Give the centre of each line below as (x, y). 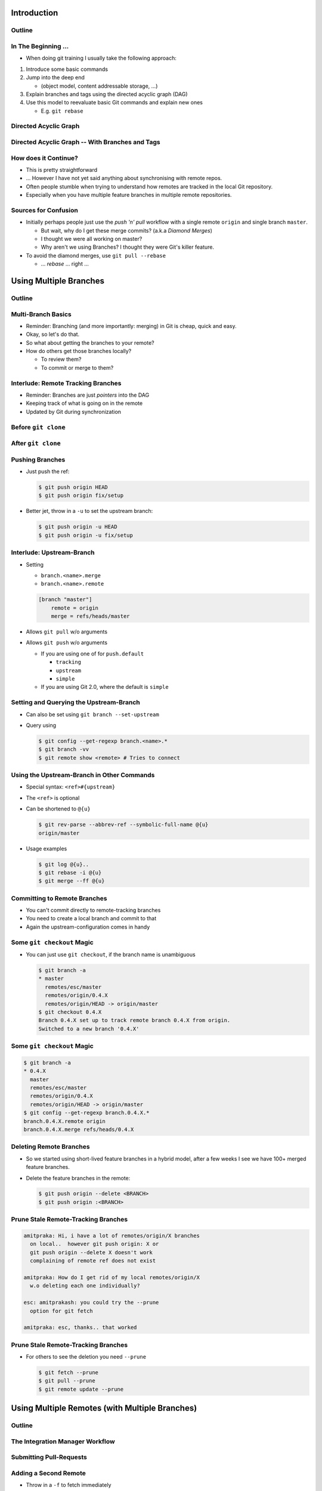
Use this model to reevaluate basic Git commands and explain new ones (114, 103)
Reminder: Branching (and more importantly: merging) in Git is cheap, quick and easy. (131, 326)
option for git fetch (62, 1311)
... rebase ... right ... (65, 264)
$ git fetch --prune (68, 1373)
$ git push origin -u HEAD (78, 527)
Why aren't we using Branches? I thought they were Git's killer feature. (128, 247)
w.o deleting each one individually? (85, 1286)
